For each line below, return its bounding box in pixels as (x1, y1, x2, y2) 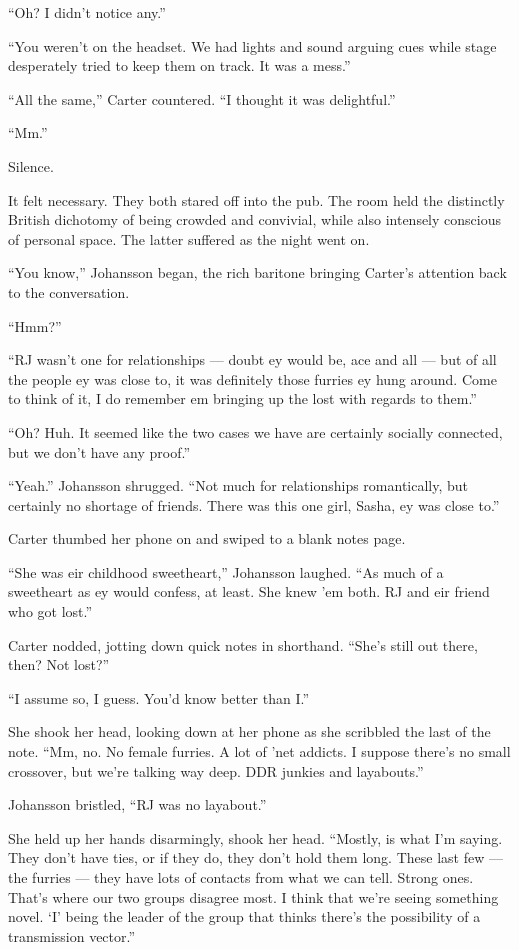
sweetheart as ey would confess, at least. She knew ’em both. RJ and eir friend (8, 581, 490, 602)
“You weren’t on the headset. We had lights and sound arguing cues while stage (8, 35, 497, 56)
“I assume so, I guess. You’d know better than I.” (8, 687, 309, 708)
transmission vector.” (8, 925, 136, 946)
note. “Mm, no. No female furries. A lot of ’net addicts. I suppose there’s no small (8, 741, 511, 762)
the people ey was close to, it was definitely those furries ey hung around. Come (8, 368, 497, 389)
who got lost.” (8, 601, 93, 622)
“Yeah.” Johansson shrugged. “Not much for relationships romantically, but (8, 475, 469, 496)
